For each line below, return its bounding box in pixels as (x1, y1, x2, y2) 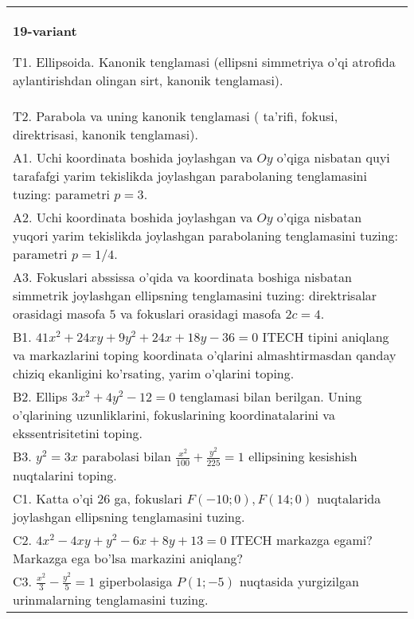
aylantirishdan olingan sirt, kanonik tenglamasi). (13, 71, 283, 89)
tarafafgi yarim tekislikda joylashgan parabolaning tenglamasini (13, 167, 367, 185)
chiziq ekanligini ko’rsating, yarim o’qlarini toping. (13, 364, 295, 382)
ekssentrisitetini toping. (13, 424, 143, 442)
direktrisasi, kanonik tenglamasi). (13, 125, 198, 143)
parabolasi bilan (82, 447, 172, 465)
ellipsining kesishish (248, 447, 357, 465)
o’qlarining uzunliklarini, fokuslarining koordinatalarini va (13, 405, 335, 424)
